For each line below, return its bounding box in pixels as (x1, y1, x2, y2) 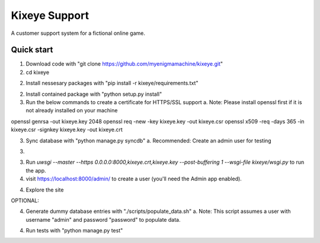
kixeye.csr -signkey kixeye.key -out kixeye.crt (11, 126, 123, 133)
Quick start (11, 45, 53, 55)
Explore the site (25, 186, 64, 193)
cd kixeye (25, 69, 50, 76)
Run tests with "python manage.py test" (25, 227, 123, 234)
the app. (25, 167, 46, 174)
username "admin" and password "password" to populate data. (25, 216, 181, 223)
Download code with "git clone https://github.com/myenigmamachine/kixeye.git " (25, 60, 223, 67)
